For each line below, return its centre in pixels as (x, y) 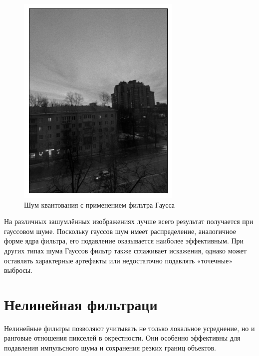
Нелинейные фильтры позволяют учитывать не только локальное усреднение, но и (129, 328)
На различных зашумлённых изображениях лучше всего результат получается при (129, 221)
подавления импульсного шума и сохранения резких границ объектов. (110, 348)
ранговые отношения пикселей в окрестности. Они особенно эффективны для (122, 338)
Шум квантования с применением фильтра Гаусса (100, 204)
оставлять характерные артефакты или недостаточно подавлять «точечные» (119, 260)
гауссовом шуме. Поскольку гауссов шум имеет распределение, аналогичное (120, 231)
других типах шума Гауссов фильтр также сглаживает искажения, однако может (125, 250)
